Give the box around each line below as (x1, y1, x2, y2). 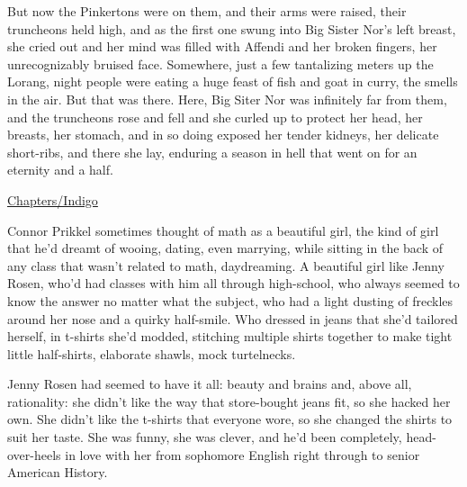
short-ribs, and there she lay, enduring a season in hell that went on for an (7, 142, 418, 161)
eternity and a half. (7, 160, 113, 179)
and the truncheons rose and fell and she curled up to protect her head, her (7, 107, 423, 126)
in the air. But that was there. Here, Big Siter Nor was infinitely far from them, (7, 89, 447, 108)
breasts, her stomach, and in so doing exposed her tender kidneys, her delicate (7, 125, 439, 144)
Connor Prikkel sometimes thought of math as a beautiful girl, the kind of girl (7, 221, 439, 239)
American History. (7, 463, 108, 482)
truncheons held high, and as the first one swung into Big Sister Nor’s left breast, (7, 19, 456, 38)
